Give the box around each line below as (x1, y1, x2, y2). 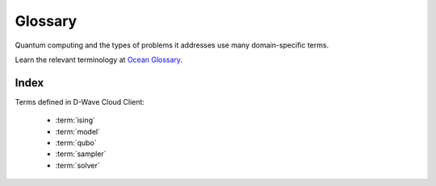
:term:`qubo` (55, 138, 97, 148)
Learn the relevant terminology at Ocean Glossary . (15, 55, 183, 64)
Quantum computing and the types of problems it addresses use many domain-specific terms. (15, 40, 329, 50)
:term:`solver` (55, 160, 100, 170)
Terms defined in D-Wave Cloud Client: (15, 97, 145, 106)
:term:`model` (55, 126, 101, 136)
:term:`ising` (55, 115, 96, 125)
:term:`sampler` (55, 149, 107, 159)
